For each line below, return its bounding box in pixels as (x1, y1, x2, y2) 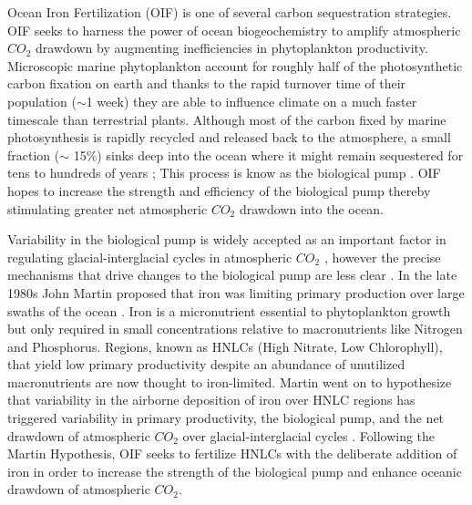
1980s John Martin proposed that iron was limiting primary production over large (7, 283, 465, 302)
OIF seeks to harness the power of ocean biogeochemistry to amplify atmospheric (7, 20, 461, 39)
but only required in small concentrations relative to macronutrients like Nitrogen (7, 319, 463, 338)
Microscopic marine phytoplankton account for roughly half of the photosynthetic (7, 56, 463, 75)
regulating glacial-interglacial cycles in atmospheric (7, 247, 292, 266)
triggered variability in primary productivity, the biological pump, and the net (7, 408, 445, 428)
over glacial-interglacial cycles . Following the (182, 426, 436, 445)
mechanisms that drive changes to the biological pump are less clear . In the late (7, 265, 457, 284)
